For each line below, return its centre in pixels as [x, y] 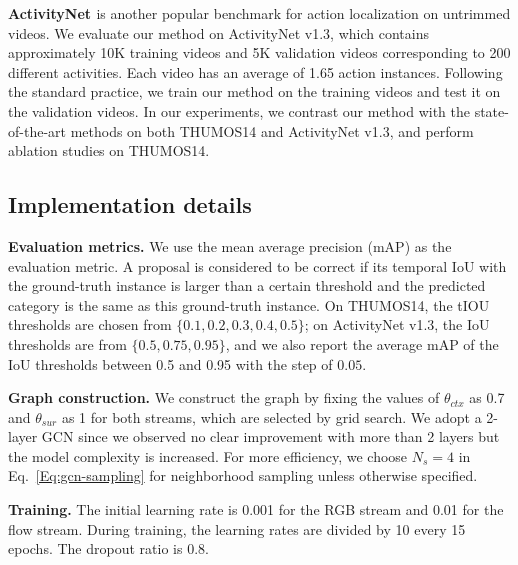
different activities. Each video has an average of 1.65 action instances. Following [255, 71]
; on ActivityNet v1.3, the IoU [397, 324]
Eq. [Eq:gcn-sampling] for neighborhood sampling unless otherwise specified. [243, 475]
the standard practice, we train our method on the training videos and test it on [254, 91]
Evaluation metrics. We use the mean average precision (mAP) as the [230, 245]
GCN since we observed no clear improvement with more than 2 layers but [270, 436]
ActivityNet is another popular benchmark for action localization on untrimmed [259, 13]
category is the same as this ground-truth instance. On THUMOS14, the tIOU [249, 304]
